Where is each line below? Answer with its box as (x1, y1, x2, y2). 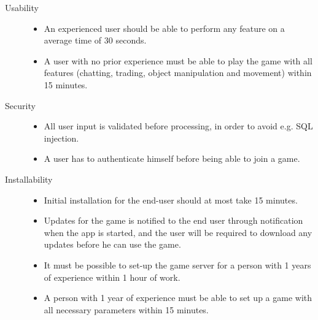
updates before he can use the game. (44, 238, 181, 251)
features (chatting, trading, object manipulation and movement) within (44, 66, 312, 79)
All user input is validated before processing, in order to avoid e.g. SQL (44, 120, 313, 132)
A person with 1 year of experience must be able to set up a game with (44, 291, 312, 304)
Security (5, 99, 36, 112)
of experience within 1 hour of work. (44, 270, 180, 283)
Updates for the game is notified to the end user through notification (44, 214, 303, 227)
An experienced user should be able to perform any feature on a (44, 21, 285, 34)
